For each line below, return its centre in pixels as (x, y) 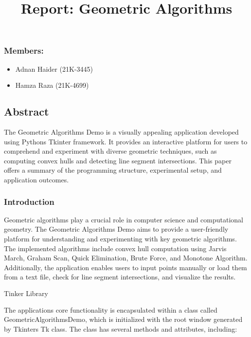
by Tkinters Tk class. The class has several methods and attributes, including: (121, 328)
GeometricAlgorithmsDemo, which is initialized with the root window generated (123, 319)
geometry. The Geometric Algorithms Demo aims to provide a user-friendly (116, 229)
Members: (24, 50)
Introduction (29, 201)
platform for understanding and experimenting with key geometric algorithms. (120, 239)
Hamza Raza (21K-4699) (52, 85)
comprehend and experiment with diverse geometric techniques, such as (110, 151)
